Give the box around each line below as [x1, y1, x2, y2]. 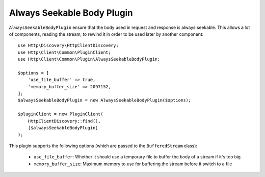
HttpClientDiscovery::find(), [27, 118, 101, 124]
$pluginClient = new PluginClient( [18, 111, 104, 117]
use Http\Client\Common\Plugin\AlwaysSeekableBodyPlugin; [18, 56, 160, 62]
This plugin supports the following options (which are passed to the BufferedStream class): [9, 143, 197, 149]
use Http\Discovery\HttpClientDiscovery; [18, 43, 119, 49]
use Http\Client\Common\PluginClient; [18, 50, 111, 55]
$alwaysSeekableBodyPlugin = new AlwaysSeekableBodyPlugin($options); [18, 98, 191, 103]
